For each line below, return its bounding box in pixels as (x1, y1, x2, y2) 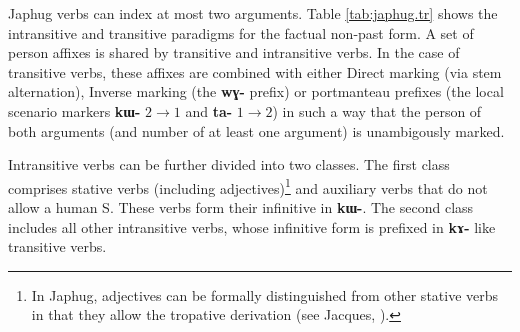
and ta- (185, 100, 233, 121)
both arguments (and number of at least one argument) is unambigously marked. (8, 120, 505, 141)
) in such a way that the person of (272, 100, 482, 121)
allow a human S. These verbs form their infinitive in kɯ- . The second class (8, 197, 474, 217)
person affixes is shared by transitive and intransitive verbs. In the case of (8, 42, 460, 63)
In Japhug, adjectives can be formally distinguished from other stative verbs (31, 284, 499, 305)
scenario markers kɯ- (8, 100, 141, 121)
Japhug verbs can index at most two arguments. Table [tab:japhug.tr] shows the (8, 3, 498, 23)
